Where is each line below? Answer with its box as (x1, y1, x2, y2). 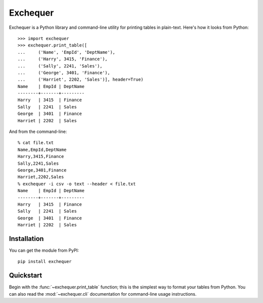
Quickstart (9, 271, 42, 280)
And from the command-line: (9, 129, 67, 134)
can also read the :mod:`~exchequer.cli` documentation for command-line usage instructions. (9, 291, 197, 297)
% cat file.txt (18, 140, 54, 146)
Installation (9, 235, 44, 243)
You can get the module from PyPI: (9, 247, 79, 253)
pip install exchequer (18, 259, 72, 264)
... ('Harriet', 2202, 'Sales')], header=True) (18, 77, 144, 83)
